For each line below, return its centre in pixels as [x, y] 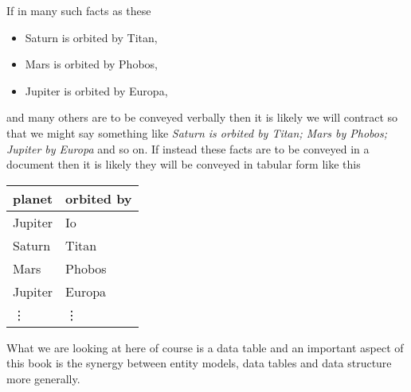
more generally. [43, 378]
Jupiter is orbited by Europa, [96, 90]
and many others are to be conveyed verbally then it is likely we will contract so [202, 117]
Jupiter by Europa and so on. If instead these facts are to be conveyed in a [188, 148]
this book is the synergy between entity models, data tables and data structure [199, 363]
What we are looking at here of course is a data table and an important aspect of [205, 347]
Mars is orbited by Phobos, [91, 64]
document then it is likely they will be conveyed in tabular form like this [184, 164]
